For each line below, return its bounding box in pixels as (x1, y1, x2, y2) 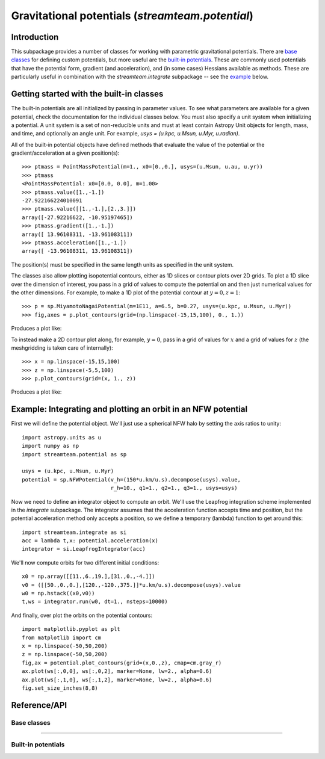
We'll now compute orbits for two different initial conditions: (11, 559, 159, 566)
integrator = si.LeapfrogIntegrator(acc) (22, 545, 146, 553)
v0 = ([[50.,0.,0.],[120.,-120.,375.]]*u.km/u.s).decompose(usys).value (22, 581, 241, 588)
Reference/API (11, 700, 67, 710)
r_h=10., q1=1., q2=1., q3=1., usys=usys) (110, 485, 238, 492)
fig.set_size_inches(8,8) (22, 684, 99, 692)
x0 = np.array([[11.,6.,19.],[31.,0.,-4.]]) (22, 573, 156, 580)
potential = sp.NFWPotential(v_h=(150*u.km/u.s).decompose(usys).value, (22, 476, 241, 483)
